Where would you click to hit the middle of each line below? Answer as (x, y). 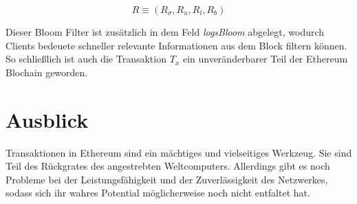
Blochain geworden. (47, 72)
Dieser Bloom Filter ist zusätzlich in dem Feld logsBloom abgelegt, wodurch (165, 32)
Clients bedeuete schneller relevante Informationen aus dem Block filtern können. (176, 45)
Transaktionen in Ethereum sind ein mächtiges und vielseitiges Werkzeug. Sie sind (179, 152)
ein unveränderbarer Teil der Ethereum (265, 59)
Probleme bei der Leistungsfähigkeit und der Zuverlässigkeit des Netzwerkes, (167, 179)
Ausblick (47, 119)
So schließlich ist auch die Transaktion (86, 59)
